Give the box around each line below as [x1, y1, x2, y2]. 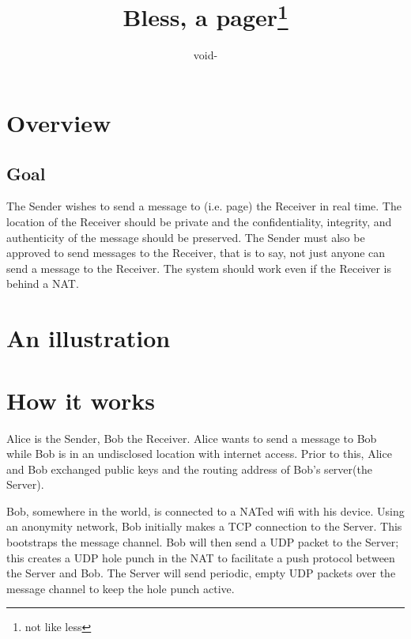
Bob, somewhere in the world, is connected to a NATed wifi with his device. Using [6, 502, 405, 519]
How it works [6, 384, 156, 416]
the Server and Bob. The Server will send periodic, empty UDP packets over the [6, 565, 396, 581]
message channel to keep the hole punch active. [6, 580, 235, 596]
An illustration [6, 322, 171, 354]
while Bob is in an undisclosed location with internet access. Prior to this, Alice [6, 445, 392, 462]
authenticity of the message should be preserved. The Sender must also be [6, 229, 365, 245]
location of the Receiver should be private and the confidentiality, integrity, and [6, 214, 392, 230]
